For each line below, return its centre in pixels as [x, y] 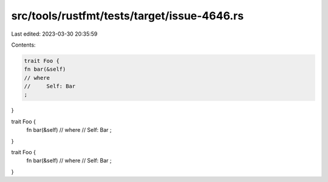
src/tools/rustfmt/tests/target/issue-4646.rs [128, 16]
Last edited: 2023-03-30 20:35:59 [54, 34]
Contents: [23, 45]
